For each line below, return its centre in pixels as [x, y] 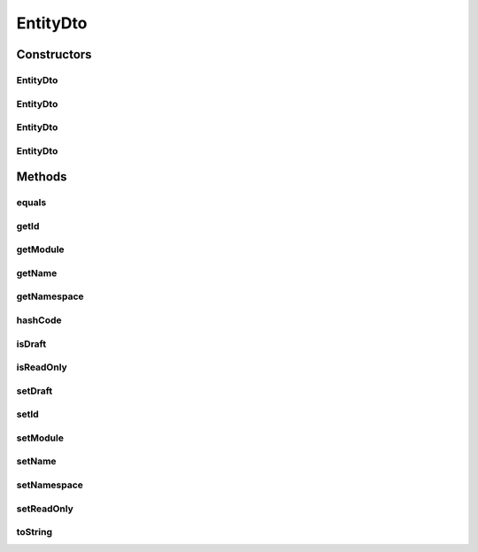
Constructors [54, 54]
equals [31, 203]
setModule [40, 438]
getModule [41, 249]
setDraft [35, 391]
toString [35, 533]
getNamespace [50, 296]
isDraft [31, 343]
